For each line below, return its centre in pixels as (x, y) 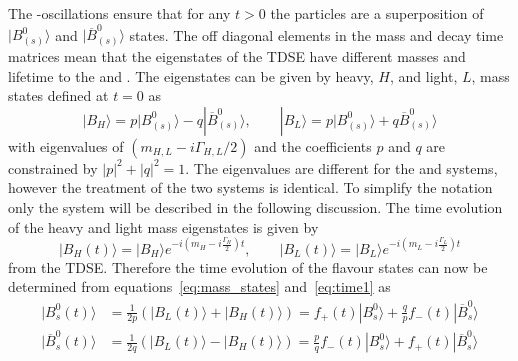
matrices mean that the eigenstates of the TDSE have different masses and (237, 56)
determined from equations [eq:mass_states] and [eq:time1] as (199, 286)
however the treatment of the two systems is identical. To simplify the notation (250, 187)
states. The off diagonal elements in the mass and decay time (316, 34)
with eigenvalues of (66, 145)
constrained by (53, 167)
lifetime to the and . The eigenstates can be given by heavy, (191, 75)
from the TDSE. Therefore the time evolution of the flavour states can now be (248, 266)
